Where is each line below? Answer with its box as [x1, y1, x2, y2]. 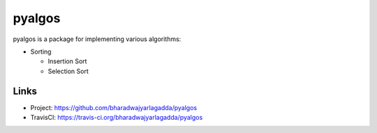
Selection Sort [47, 67, 89, 75]
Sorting [30, 47, 52, 56]
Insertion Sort [47, 57, 87, 65]
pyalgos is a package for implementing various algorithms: [13, 35, 182, 43]
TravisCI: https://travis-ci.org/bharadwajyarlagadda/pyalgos [30, 114, 203, 122]
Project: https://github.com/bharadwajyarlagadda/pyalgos [30, 103, 198, 111]
